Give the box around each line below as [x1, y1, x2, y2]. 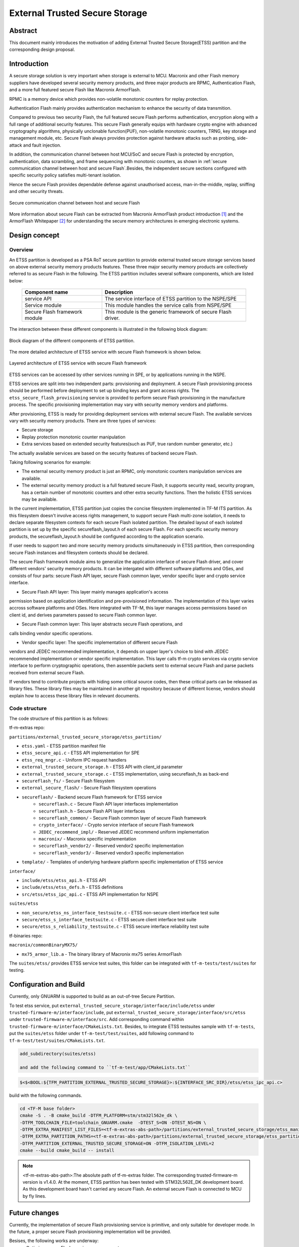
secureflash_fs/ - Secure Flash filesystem [21, 778, 115, 784]
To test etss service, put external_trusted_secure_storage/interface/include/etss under [9, 1003, 215, 1009]
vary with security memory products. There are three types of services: [9, 418, 156, 424]
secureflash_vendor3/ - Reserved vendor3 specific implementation [38, 849, 184, 855]
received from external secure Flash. [9, 669, 85, 675]
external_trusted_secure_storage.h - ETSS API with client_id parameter [21, 764, 183, 770]
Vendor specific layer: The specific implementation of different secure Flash [21, 639, 178, 645]
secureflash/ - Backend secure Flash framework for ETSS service [21, 794, 162, 800]
